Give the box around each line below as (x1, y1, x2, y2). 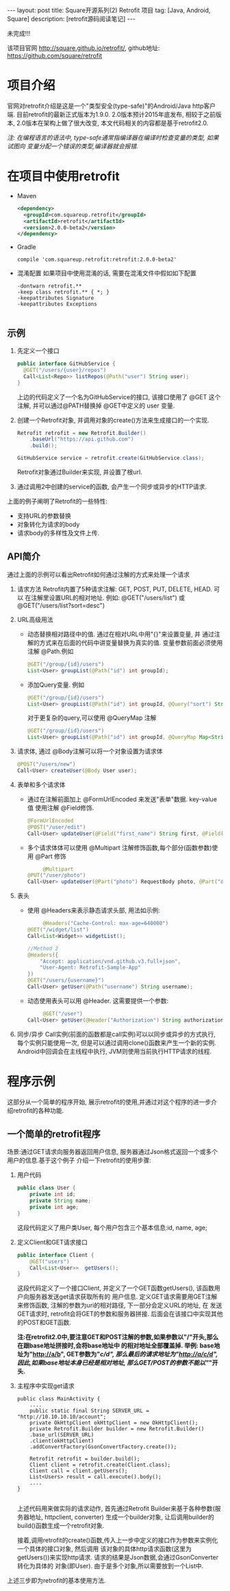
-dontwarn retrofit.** (16, 283, 82, 290)
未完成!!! (7, 30, 31, 37)
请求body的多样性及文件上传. (16, 529, 100, 537)
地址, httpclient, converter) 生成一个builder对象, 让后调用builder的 (29, 1513, 214, 1521)
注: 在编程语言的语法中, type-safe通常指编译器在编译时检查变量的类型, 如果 (7, 133, 219, 141)
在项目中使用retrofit (7, 169, 120, 185)
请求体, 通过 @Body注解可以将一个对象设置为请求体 (16, 747, 163, 755)
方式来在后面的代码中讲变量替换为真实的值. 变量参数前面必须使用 (39, 638, 223, 646)
